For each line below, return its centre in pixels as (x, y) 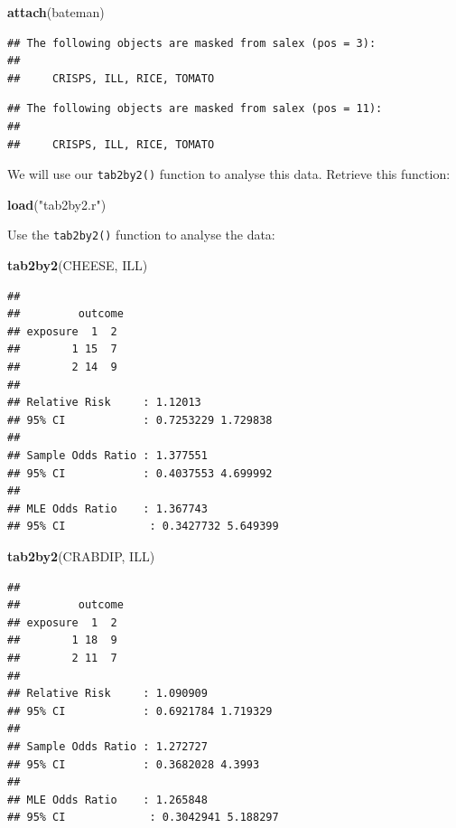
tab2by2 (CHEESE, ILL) (78, 265)
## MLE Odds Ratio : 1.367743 (107, 508)
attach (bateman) (56, 12)
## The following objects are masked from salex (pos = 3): (192, 43)
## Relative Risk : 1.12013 (104, 403)
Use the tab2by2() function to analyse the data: (141, 235)
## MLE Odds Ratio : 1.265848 (107, 800)
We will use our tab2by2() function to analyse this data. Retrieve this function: (229, 174)
